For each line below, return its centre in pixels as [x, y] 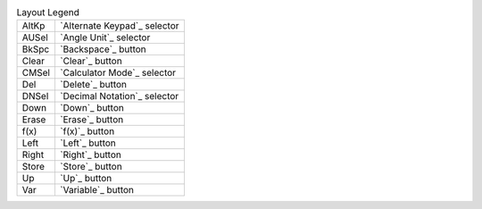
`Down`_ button [91, 108]
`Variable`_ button [96, 190]
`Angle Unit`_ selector [105, 38]
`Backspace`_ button [103, 49]
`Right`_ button [91, 155]
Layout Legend [48, 13]
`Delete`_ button [93, 85]
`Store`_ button [91, 167]
